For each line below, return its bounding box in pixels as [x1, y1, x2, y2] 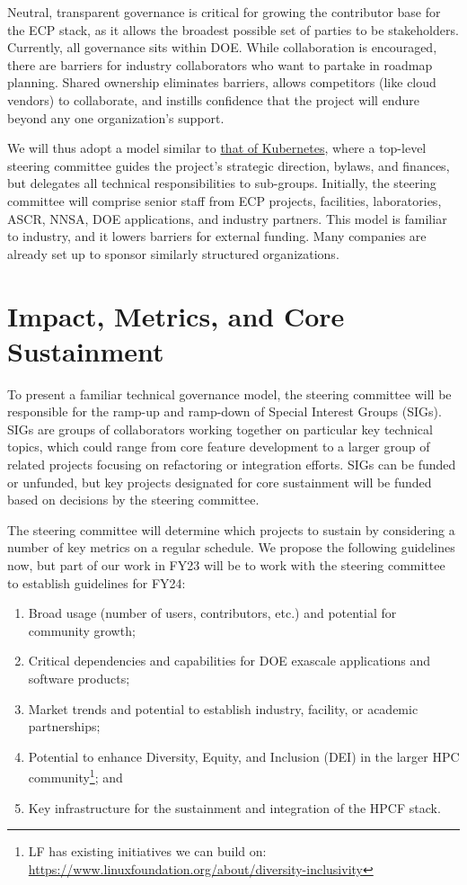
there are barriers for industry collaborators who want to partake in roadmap [7, 55, 433, 74]
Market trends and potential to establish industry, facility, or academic [28, 699, 419, 718]
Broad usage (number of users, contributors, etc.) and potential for [28, 603, 397, 622]
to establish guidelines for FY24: [7, 573, 186, 592]
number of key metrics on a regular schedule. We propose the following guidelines [7, 538, 455, 557]
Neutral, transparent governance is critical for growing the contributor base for [7, 3, 441, 21]
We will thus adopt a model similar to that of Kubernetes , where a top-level [7, 139, 427, 157]
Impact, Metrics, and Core [7, 297, 345, 334]
